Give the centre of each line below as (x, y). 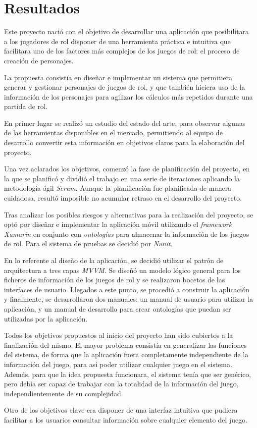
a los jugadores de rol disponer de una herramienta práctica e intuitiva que (117, 41)
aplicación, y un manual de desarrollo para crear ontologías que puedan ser (118, 308)
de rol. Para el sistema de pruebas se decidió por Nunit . (88, 243)
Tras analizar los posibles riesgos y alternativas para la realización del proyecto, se (128, 214)
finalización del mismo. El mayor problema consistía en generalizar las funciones (125, 345)
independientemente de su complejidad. (64, 393)
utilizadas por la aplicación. (46, 318)
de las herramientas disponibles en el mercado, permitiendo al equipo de (113, 133)
